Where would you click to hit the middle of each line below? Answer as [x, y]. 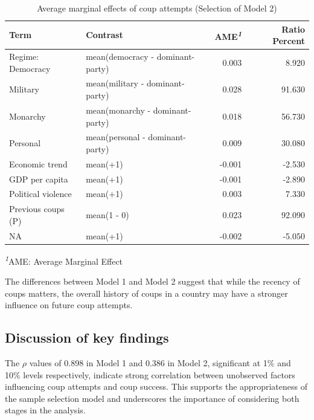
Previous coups [37, 209]
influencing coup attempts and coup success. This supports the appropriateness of [156, 386]
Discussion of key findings [87, 338]
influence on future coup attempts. [69, 305]
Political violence [40, 194]
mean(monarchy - [118, 110]
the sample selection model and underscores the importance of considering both [152, 398]
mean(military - [115, 83]
